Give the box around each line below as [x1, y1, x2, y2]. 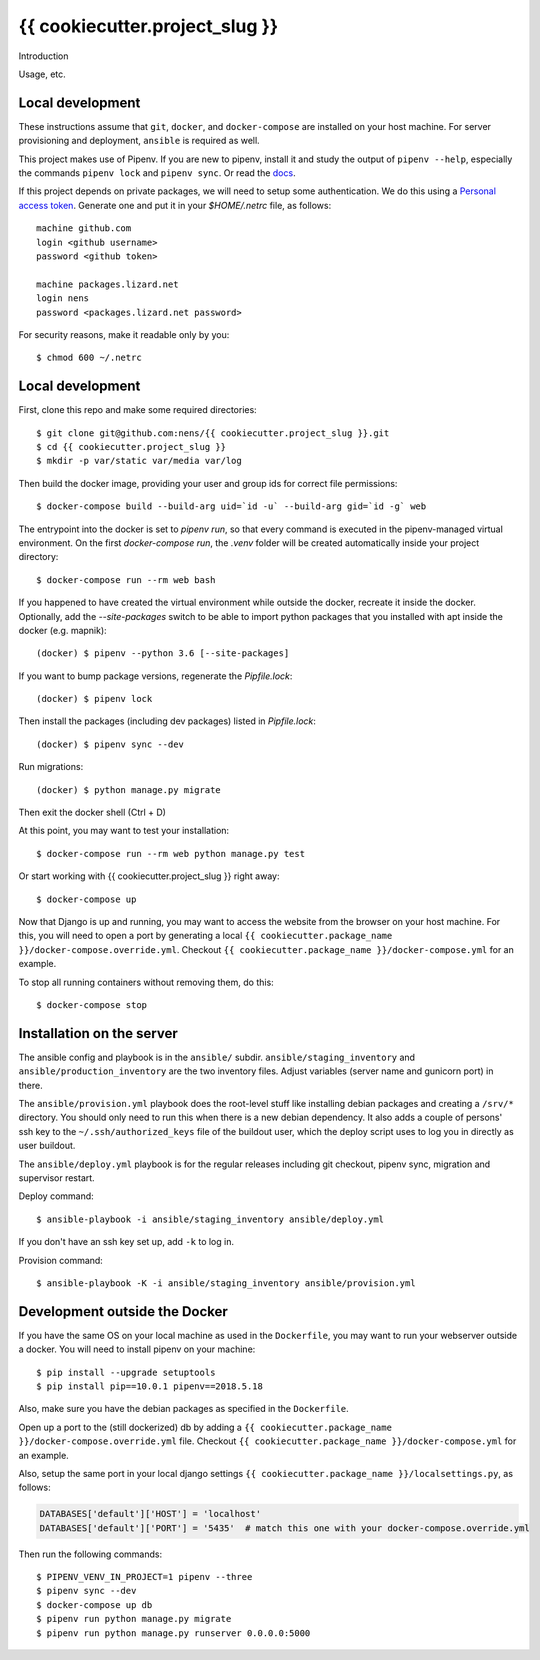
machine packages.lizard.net [36, 278, 179, 290]
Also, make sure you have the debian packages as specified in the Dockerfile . [18, 1403, 349, 1415]
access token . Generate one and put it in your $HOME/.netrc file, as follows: [18, 199, 332, 211]
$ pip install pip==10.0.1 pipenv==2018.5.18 [36, 1381, 264, 1392]
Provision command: [18, 1254, 104, 1266]
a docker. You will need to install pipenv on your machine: [18, 1343, 256, 1355]
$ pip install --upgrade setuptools [36, 1366, 216, 1378]
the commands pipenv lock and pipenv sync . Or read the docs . [18, 167, 296, 179]
